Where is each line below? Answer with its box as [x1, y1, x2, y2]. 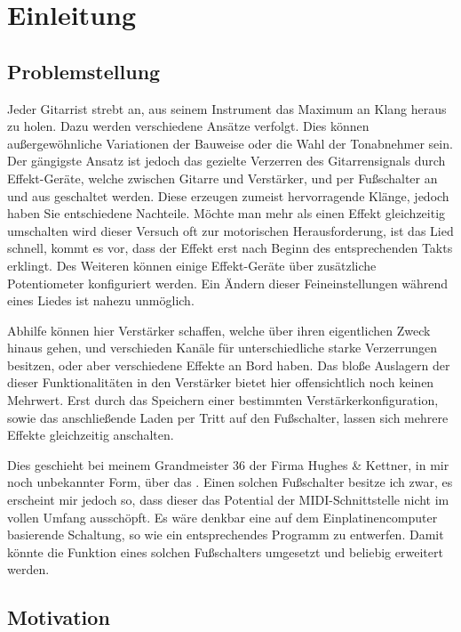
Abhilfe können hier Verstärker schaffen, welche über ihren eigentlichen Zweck [7, 320, 431, 339]
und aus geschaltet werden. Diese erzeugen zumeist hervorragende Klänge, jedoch [7, 186, 449, 205]
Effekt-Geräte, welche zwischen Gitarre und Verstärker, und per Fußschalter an [7, 168, 438, 187]
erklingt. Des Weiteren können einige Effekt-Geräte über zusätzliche [7, 255, 377, 274]
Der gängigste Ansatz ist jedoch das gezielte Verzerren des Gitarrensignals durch [7, 151, 446, 170]
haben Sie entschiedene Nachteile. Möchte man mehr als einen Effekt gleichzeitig [7, 204, 446, 223]
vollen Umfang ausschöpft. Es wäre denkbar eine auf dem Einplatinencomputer [7, 507, 438, 526]
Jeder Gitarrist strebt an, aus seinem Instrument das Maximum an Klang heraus [7, 99, 447, 117]
